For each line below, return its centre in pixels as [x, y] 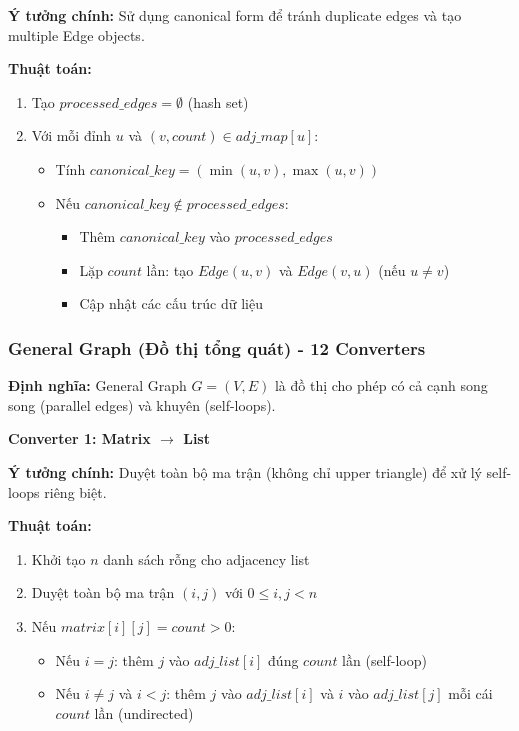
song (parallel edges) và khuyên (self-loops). [142, 404]
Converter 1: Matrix [79, 438]
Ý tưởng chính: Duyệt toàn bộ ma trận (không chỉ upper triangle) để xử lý [245, 471]
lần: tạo [170, 269]
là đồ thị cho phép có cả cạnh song [381, 385]
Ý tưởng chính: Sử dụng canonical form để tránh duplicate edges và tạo [235, 15]
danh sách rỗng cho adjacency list [206, 558]
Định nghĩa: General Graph [97, 385]
